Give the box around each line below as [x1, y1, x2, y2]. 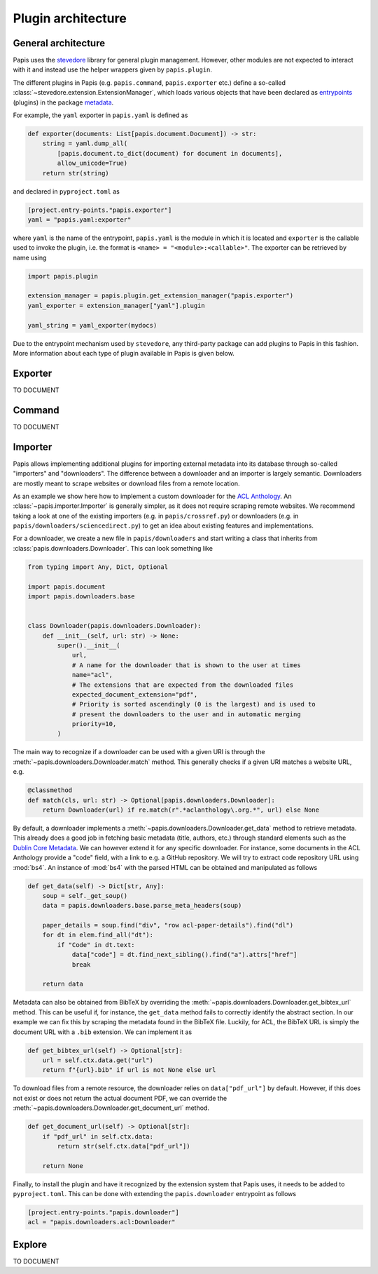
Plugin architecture [13, 11, 127, 26]
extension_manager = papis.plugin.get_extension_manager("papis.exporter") [27, 292, 294, 300]
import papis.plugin [27, 272, 98, 280]
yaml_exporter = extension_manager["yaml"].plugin [27, 302, 206, 309]
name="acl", [71, 671, 113, 679]
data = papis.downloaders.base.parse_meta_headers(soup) [42, 901, 242, 910]
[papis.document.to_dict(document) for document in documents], [57, 149, 283, 157]
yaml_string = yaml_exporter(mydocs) [27, 321, 157, 329]
